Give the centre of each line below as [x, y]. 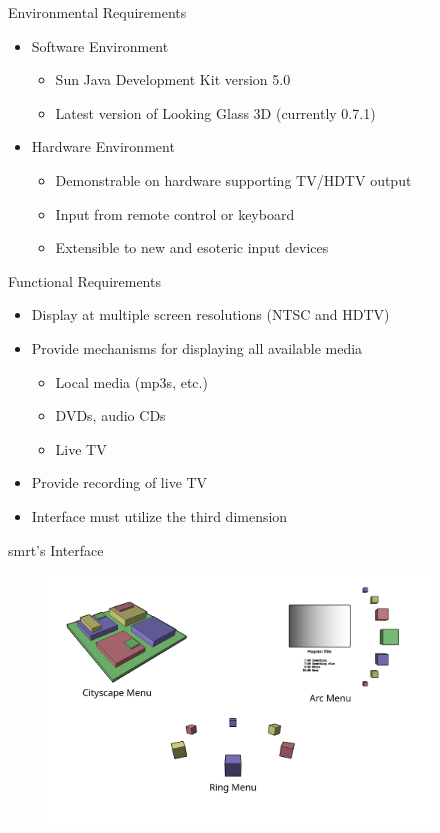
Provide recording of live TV [119, 482]
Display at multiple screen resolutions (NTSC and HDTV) [210, 314]
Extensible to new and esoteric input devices [192, 247]
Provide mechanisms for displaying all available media [197, 347]
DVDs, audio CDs [110, 415]
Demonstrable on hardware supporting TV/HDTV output [233, 179]
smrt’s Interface [56, 549]
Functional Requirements [84, 280]
